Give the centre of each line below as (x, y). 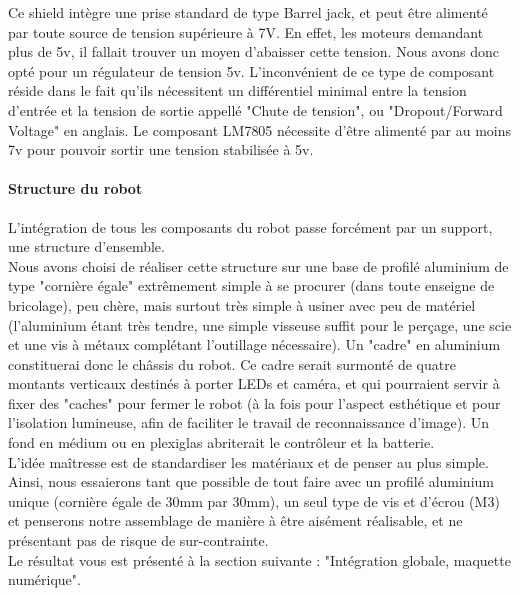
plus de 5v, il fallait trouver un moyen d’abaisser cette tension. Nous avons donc (253, 51)
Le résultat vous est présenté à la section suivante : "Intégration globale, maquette (259, 559)
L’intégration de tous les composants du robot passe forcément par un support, (250, 226)
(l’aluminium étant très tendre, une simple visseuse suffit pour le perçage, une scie (260, 324)
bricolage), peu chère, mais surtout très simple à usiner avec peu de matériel (242, 304)
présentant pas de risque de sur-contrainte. (138, 540)
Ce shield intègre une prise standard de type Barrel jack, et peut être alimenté (248, 12)
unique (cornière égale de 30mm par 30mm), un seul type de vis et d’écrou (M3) (254, 500)
